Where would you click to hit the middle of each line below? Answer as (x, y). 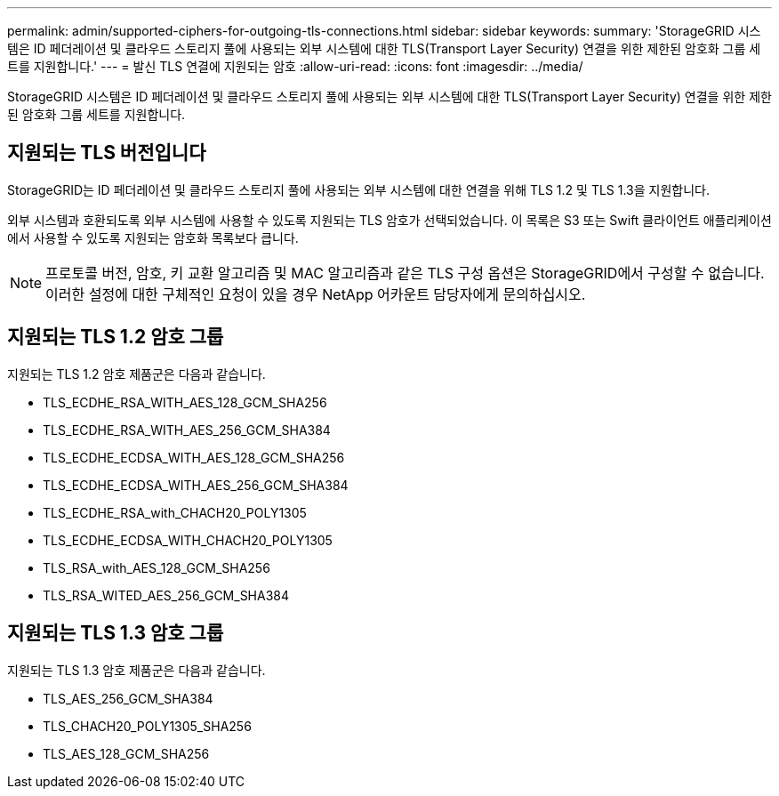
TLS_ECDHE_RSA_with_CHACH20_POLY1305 (175, 512)
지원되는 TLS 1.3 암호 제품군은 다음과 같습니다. (137, 670)
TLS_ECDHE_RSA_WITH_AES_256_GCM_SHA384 (187, 430)
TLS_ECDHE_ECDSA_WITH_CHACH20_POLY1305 (188, 540)
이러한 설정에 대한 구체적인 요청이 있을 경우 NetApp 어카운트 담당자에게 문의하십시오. (316, 294)
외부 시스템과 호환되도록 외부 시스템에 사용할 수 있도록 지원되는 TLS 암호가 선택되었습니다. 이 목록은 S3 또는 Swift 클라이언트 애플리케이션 (389, 220)
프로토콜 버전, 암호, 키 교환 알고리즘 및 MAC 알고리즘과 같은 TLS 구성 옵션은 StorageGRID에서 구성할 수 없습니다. (405, 273)
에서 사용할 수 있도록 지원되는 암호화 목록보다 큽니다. (153, 237)
